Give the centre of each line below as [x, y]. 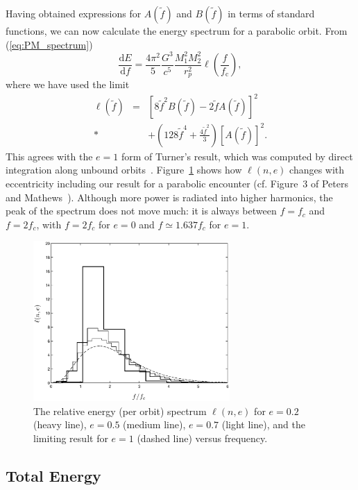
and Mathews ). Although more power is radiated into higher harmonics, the [169, 197]
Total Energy [53, 476]
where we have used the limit [68, 84]
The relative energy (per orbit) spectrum [120, 411]
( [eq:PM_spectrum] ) [49, 44]
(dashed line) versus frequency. [202, 438]
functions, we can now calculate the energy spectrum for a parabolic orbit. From [177, 31]
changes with [317, 170]
